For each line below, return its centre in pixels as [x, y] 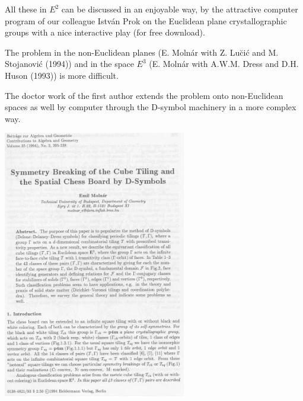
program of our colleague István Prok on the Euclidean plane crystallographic [146, 20]
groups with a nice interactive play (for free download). [105, 32]
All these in [26, 9]
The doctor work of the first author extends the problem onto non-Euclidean [144, 95]
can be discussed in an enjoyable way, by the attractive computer [180, 9]
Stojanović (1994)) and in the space [69, 64]
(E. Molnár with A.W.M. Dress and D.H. [224, 64]
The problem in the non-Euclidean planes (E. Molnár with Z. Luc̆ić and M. [142, 52]
